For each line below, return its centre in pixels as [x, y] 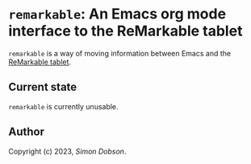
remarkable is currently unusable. [63, 106]
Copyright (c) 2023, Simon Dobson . [67, 151]
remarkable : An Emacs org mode [117, 14]
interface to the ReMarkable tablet [125, 31]
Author [26, 132]
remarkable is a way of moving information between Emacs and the [120, 53]
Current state [43, 87]
